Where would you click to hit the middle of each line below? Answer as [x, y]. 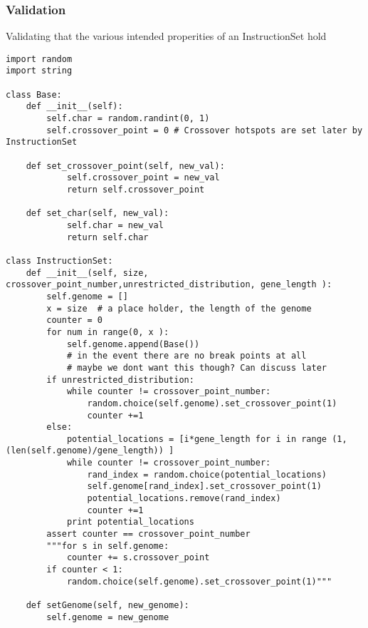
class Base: [34, 94]
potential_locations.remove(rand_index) [184, 499]
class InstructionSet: [59, 261]
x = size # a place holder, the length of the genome [179, 308]
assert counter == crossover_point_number [148, 534]
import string [39, 71]
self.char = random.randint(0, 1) [128, 119]
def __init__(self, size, [87, 273]
